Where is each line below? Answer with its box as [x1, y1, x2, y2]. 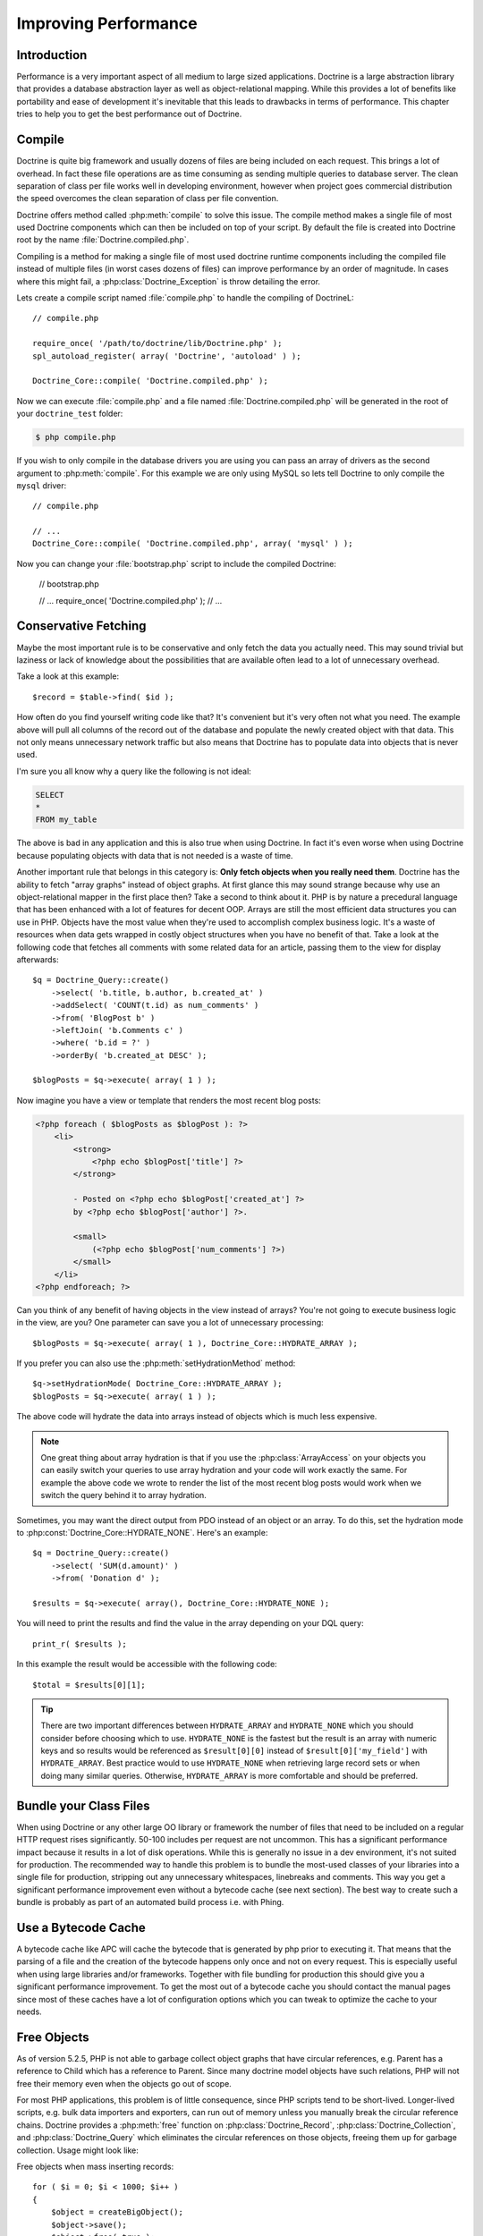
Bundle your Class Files [16, 1798, 151, 1813]
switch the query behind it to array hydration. [40, 1490, 208, 1501]
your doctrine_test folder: [16, 408, 123, 419]
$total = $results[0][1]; [32, 1680, 147, 1690]
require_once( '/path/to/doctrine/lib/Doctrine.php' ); [32, 338, 283, 349]
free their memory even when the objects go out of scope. [16, 2078, 232, 2088]
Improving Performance [16, 13, 198, 33]
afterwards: [16, 953, 59, 965]
